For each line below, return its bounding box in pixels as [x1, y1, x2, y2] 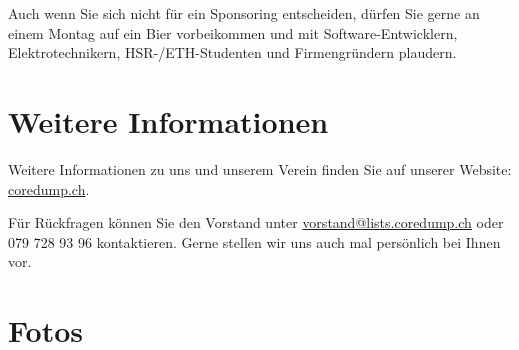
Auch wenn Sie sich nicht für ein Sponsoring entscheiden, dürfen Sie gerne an [8, 3, 480, 23]
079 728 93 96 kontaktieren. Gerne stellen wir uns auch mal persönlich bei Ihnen [8, 231, 501, 252]
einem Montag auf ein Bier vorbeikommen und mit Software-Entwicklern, [8, 22, 458, 43]
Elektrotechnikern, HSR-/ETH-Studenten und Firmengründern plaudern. [8, 42, 457, 63]
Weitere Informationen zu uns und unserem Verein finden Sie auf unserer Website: [8, 158, 512, 179]
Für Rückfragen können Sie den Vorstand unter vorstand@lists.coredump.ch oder [8, 212, 504, 233]
